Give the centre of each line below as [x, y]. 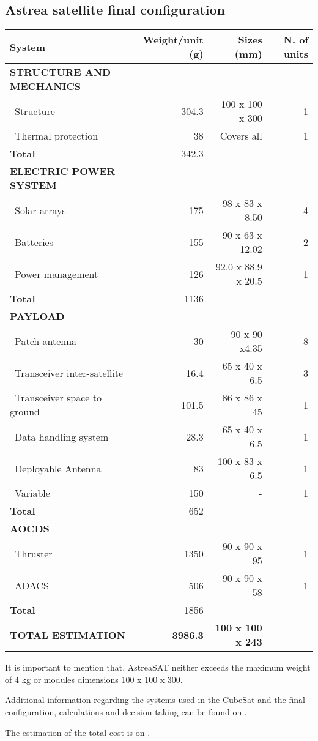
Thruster [34, 553]
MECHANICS [46, 86]
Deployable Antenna [58, 468]
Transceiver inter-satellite [69, 373]
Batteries [34, 242]
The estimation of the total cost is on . [78, 732]
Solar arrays [40, 210]
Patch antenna [46, 341]
